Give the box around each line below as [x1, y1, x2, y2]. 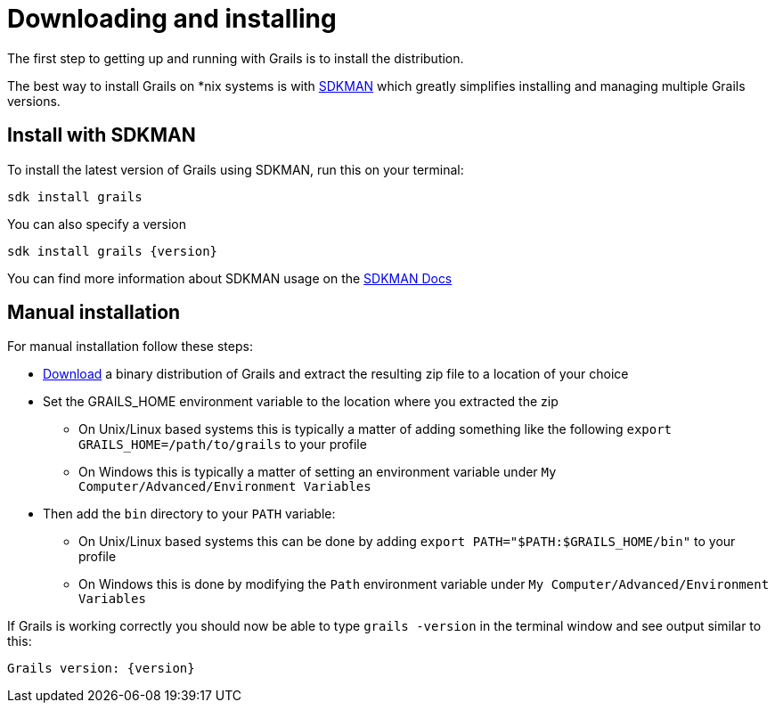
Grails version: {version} [7, 661, 195, 676]
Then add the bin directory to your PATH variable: [43, 506, 336, 522]
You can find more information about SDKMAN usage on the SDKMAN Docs [7, 270, 453, 286]
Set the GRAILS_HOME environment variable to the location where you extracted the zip [43, 394, 559, 410]
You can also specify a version [7, 216, 186, 232]
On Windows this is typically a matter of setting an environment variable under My [78, 464, 557, 480]
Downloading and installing [7, 4, 337, 34]
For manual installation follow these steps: [7, 339, 253, 355]
